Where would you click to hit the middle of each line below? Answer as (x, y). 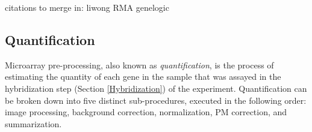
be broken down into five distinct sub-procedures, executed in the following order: (156, 100)
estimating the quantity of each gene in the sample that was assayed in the (143, 76)
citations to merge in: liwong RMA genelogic (87, 7)
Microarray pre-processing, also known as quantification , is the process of (139, 64)
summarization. (33, 123)
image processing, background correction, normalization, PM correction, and (146, 112)
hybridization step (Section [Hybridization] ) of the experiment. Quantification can (156, 88)
